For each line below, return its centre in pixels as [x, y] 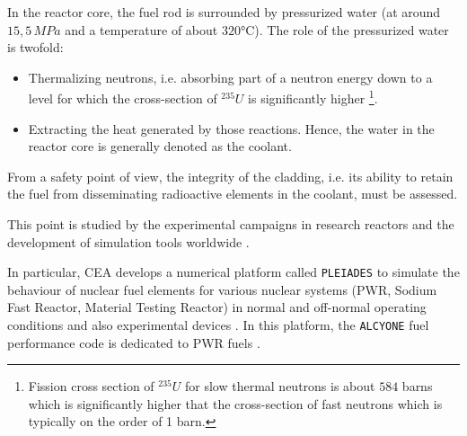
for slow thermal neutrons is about [280, 386]
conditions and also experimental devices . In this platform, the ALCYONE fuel [218, 325]
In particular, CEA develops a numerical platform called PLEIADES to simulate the [233, 272]
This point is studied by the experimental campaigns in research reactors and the [231, 224]
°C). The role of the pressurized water [344, 29]
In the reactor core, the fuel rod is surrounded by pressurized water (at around [224, 12]
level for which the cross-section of [123, 98]
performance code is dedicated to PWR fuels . [134, 342]
